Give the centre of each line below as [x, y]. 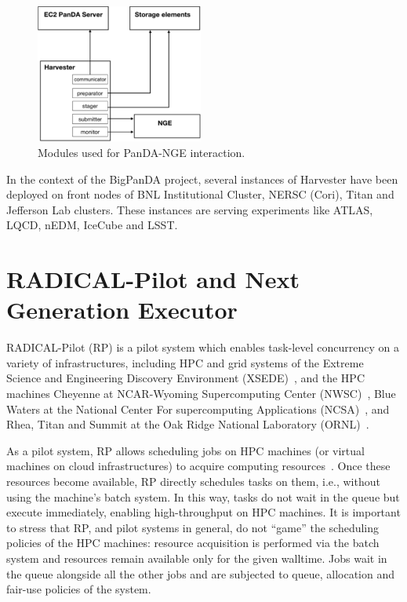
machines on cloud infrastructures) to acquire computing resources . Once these [198, 466]
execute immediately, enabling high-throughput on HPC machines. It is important [203, 512]
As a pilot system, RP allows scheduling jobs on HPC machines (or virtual [185, 450]
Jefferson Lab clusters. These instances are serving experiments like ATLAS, [190, 209]
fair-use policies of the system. [79, 589]
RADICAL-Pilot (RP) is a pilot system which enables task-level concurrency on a [203, 347]
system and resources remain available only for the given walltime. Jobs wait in [197, 558]
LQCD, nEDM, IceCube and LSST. [92, 225]
